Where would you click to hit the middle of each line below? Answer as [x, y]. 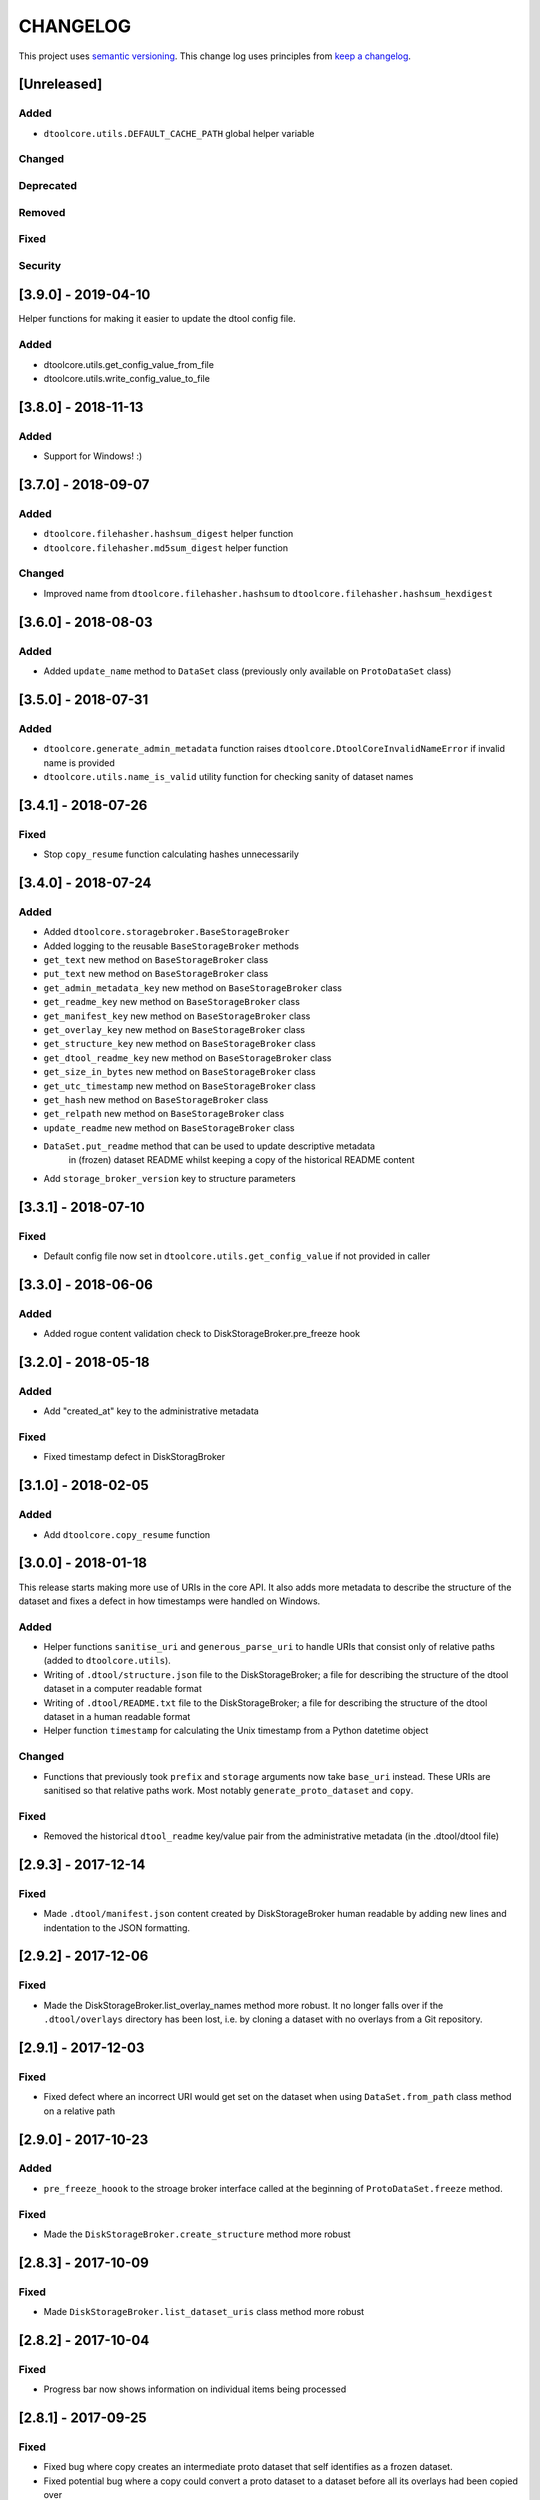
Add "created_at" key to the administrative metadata [151, 1411]
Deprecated [48, 186]
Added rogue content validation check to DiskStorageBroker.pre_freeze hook [201, 1334]
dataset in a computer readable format [122, 1689]
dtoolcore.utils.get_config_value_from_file [129, 364]
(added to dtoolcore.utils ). [107, 1661]
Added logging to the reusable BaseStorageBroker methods [171, 946]
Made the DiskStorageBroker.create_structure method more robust [197, 2234]
